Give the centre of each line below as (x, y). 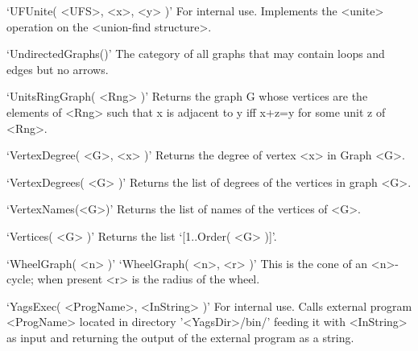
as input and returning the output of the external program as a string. (180, 337)
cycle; (20, 279)
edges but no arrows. (58, 69)
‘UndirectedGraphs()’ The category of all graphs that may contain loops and (196, 54)
